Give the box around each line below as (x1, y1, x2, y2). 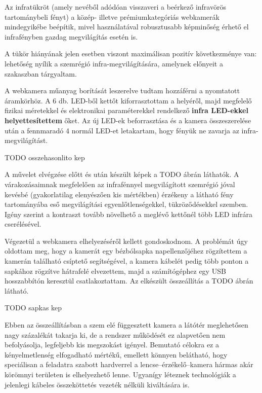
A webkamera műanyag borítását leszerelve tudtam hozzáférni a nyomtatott (5, 85, 240, 96)
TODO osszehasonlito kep (5, 152, 85, 162)
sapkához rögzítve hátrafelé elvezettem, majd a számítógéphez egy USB (5, 265, 226, 276)
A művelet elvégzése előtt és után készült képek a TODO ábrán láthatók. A (5, 169, 239, 180)
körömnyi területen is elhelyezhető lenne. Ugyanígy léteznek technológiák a (5, 369, 236, 379)
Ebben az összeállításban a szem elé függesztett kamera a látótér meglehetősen (5, 319, 248, 330)
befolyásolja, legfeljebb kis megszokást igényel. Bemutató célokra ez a (5, 339, 219, 350)
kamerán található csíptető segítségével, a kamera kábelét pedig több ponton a (5, 256, 249, 266)
